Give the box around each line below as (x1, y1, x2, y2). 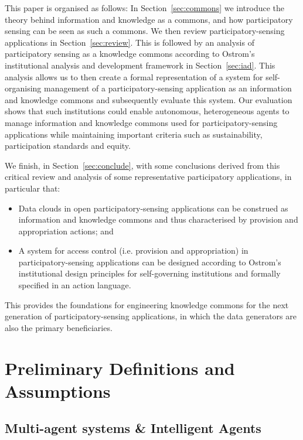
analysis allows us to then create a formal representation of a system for (5, 70, 263, 83)
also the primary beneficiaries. (5, 321, 113, 333)
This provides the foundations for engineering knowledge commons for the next (5, 298, 289, 311)
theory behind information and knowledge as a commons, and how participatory (5, 13, 293, 25)
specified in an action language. (18, 279, 131, 291)
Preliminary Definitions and (5, 356, 235, 380)
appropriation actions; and (18, 224, 114, 237)
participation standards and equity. (5, 139, 131, 152)
